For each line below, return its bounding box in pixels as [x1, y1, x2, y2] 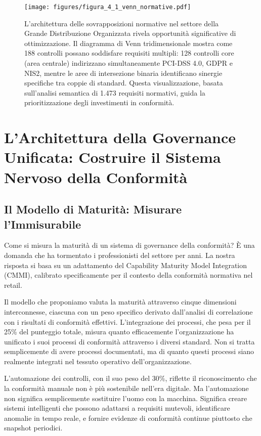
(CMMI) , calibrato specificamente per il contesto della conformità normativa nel [4, 270, 253, 280]
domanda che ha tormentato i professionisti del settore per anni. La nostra [4, 249, 235, 260]
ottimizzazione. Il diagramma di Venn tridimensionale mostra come [24, 37, 233, 48]
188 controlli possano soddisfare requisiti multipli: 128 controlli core [24, 48, 234, 58]
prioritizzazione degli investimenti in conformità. [24, 97, 175, 108]
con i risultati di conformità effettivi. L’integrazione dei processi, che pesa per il [4, 316, 251, 327]
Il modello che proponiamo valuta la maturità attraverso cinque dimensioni [4, 296, 237, 307]
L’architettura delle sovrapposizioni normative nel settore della [24, 18, 219, 28]
